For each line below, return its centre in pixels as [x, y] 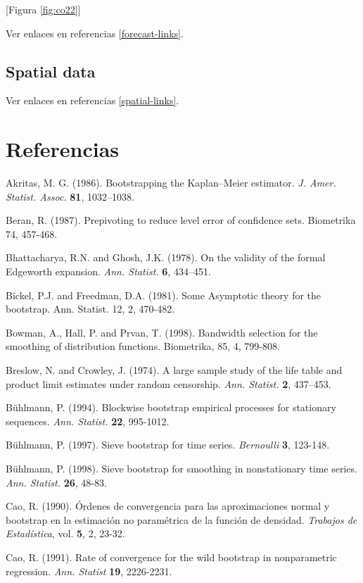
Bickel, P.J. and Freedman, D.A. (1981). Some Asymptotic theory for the [164, 295]
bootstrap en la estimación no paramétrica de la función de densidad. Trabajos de [181, 519]
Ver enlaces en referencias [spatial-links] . [93, 100]
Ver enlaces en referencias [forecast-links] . [95, 33]
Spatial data [51, 71]
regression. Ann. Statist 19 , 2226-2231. [89, 571]
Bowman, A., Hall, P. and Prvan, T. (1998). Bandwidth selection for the [162, 332]
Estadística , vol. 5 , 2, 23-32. [65, 533]
